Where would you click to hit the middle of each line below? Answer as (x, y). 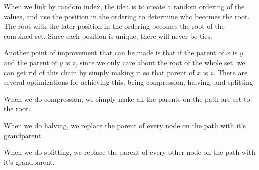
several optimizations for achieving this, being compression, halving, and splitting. (129, 82)
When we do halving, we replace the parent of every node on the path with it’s (125, 125)
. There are (230, 72)
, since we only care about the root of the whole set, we (160, 62)
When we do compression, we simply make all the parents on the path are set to (127, 98)
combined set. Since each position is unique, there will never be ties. (108, 36)
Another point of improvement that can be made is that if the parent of (114, 53)
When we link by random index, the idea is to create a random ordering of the (124, 6)
